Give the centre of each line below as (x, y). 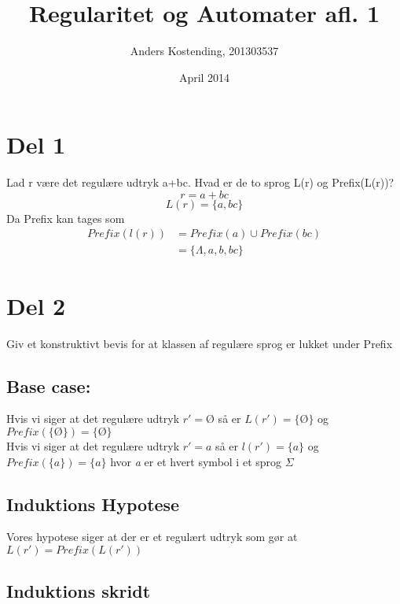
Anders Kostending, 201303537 (204, 51)
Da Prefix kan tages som (66, 218)
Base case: (49, 385)
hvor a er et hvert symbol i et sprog (196, 461)
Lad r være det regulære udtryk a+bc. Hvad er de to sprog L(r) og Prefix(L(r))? (200, 182)
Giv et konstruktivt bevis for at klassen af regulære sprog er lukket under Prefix (200, 343)
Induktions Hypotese (93, 504)
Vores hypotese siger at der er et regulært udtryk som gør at (152, 537)
